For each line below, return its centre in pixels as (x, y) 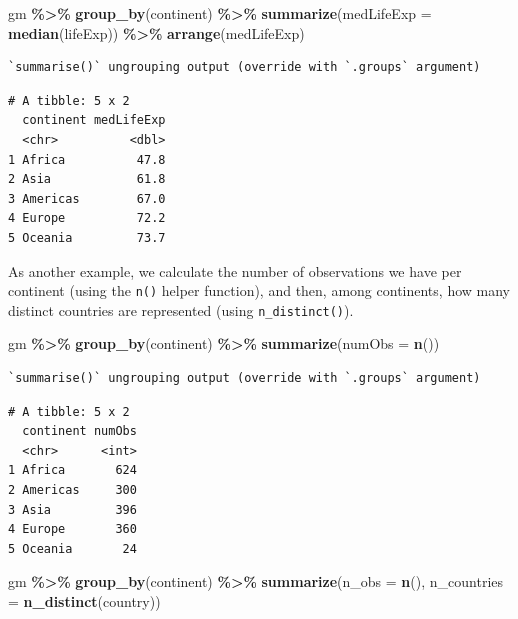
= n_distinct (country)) (84, 600)
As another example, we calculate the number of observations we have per (235, 270)
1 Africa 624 (72, 470)
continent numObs (79, 431)
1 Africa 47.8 (87, 159)
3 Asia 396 (72, 509)
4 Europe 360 (72, 529)
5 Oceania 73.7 (87, 237)
